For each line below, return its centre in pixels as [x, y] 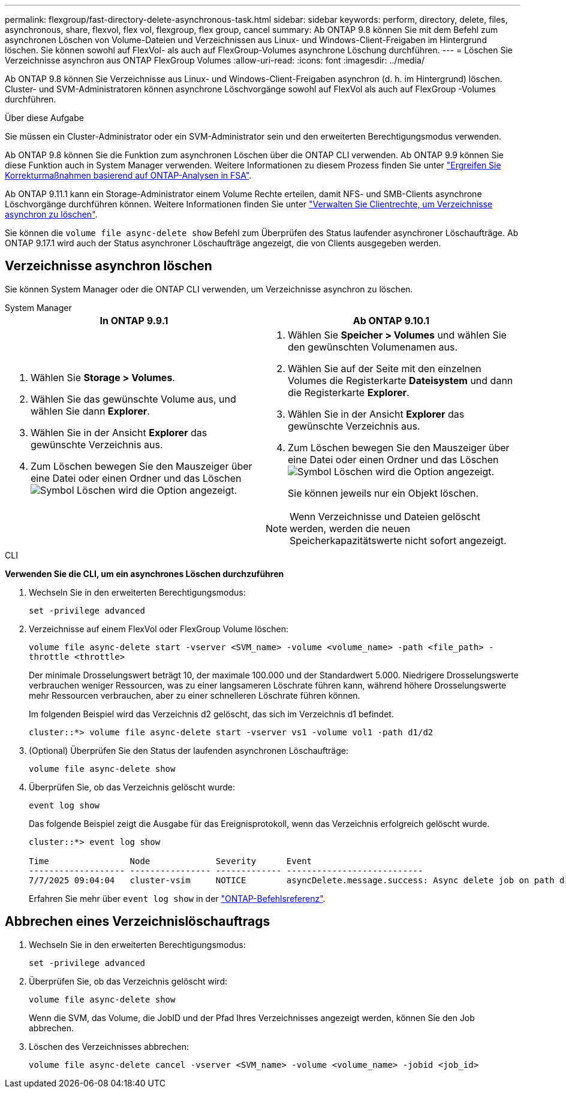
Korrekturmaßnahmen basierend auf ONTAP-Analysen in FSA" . [128, 175]
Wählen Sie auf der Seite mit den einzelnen [385, 368]
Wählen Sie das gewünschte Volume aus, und [133, 399]
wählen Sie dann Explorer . [90, 411]
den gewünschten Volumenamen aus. [373, 347]
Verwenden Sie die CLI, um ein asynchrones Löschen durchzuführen [144, 573]
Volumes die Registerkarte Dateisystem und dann [401, 380]
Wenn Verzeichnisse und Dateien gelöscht [385, 516]
